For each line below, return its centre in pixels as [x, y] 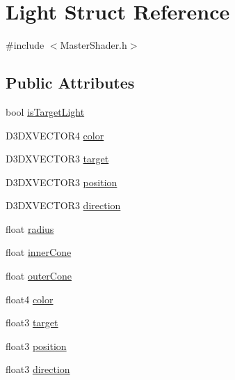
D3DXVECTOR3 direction [63, 205]
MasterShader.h [94, 45]
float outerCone [39, 276]
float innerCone [39, 252]
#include [25, 45]
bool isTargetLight [45, 111]
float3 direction [38, 369]
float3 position [36, 345]
